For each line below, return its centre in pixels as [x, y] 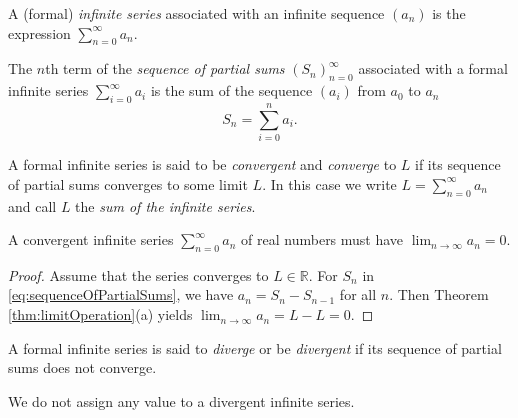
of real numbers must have [322, 239]
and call [32, 205]
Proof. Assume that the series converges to [138, 274]
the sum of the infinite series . [165, 205]
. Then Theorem [439, 294]
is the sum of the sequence [231, 90]
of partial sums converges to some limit [128, 183]
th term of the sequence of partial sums [165, 68]
